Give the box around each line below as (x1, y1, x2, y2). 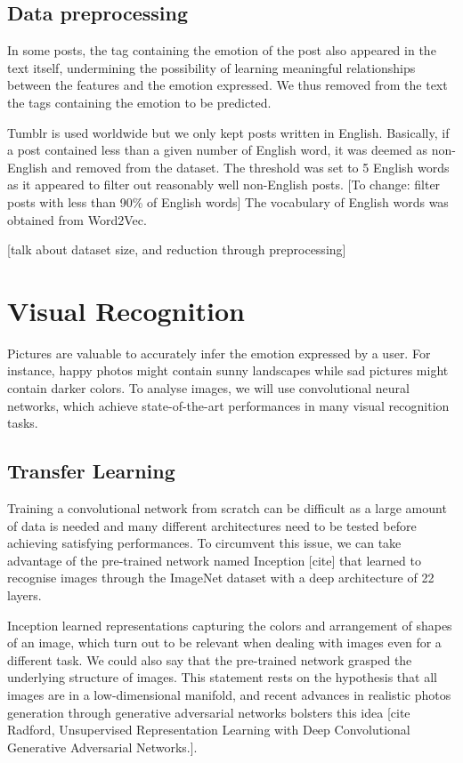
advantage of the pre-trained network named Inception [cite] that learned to (7, 550, 421, 569)
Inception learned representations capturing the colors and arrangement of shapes (7, 615, 452, 634)
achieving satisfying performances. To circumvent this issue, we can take (7, 534, 402, 552)
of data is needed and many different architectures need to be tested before (7, 516, 417, 534)
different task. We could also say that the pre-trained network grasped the (7, 650, 412, 669)
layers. (7, 586, 42, 604)
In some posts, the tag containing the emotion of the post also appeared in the (7, 41, 436, 60)
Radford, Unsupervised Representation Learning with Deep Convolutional (7, 720, 410, 739)
